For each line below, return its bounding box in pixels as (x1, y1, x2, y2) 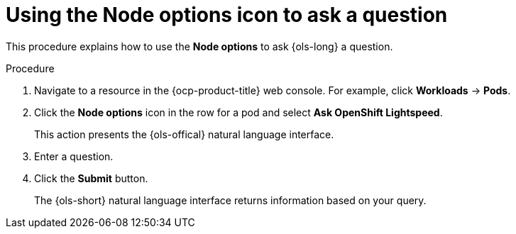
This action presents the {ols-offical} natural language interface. (34, 128, 334, 140)
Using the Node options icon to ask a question (6, 3, 448, 27)
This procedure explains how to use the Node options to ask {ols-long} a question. (6, 40, 393, 52)
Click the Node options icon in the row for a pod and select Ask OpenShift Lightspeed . (34, 106, 443, 118)
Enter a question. (34, 150, 114, 162)
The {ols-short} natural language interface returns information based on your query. (34, 194, 427, 206)
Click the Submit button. (34, 172, 148, 184)
